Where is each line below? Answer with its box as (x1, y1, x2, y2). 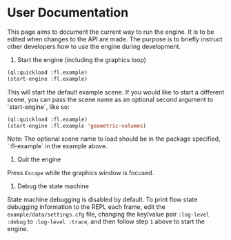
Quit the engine (17, 155, 61, 163)
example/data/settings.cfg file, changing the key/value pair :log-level (7, 210, 210, 219)
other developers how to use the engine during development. (7, 42, 181, 50)
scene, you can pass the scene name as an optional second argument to (7, 95, 214, 103)
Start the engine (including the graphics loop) (17, 55, 147, 63)
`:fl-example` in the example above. (7, 142, 108, 150)
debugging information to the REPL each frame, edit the (7, 203, 165, 211)
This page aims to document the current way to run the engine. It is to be (7, 28, 215, 36)
